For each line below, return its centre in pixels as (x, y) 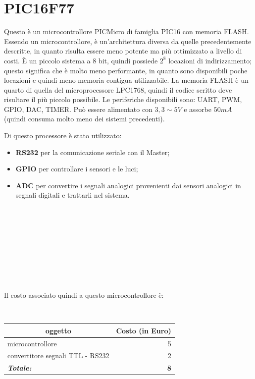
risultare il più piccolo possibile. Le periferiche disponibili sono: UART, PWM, (123, 99)
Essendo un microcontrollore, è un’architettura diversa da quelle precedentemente (128, 41)
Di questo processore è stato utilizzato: (63, 135)
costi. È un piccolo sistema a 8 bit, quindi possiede (81, 60)
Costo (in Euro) (144, 330)
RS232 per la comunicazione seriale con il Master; (93, 152)
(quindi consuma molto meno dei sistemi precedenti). (84, 119)
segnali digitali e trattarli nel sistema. (73, 195)
